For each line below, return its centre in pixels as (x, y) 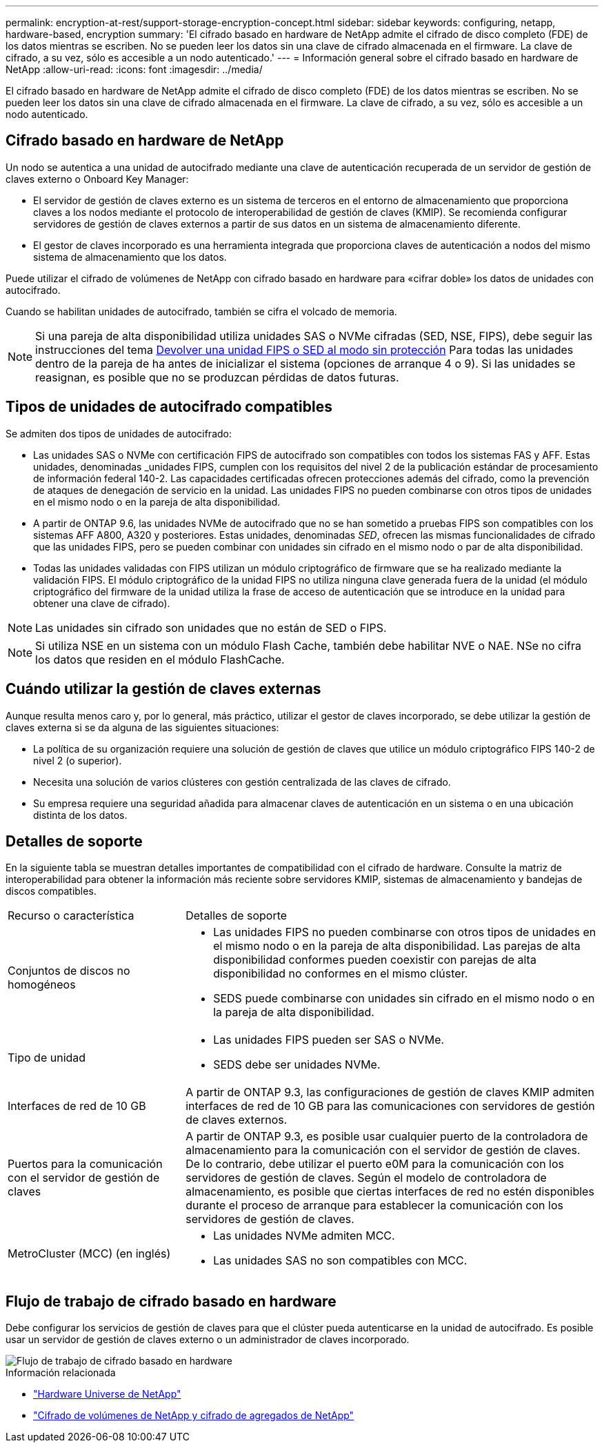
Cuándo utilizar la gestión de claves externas (163, 689)
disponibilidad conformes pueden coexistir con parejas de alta (375, 960)
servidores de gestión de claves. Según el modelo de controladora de (366, 1178)
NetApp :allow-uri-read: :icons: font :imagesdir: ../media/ (134, 69)
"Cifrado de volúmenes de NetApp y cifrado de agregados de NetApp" (194, 1416)
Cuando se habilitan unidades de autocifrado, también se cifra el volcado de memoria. (201, 311)
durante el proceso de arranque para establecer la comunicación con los (374, 1206)
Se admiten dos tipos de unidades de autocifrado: (119, 433)
